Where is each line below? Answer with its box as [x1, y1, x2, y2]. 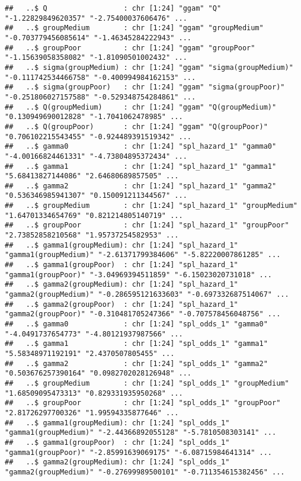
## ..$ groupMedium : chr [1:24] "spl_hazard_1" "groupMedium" [5, 201, 297, 210]
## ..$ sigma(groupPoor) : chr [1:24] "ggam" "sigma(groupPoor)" [5, 83, 285, 92]
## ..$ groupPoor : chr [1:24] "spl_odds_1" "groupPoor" [5, 399, 281, 408]
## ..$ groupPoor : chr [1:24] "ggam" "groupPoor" [5, 43, 255, 52]
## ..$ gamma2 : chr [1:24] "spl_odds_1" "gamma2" [5, 359, 268, 368]
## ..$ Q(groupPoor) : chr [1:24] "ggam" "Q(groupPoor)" [5, 122, 268, 131]
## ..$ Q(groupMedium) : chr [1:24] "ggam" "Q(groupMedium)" [5, 102, 277, 111]
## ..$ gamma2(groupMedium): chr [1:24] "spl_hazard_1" [5, 280, 238, 289]
